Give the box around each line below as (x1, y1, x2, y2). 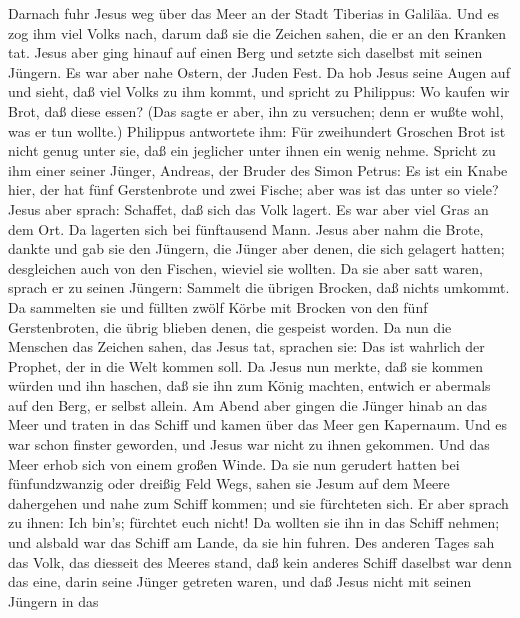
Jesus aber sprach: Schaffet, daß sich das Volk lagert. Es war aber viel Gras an (8, 198, 489, 219)
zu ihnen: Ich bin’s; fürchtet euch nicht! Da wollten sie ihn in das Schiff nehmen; (8, 512, 500, 533)
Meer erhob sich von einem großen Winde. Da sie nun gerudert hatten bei (8, 453, 460, 474)
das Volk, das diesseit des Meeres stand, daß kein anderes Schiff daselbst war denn (8, 551, 512, 572)
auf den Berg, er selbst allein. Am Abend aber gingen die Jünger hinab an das (8, 394, 488, 415)
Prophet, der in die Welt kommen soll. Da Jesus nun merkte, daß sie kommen (8, 355, 484, 376)
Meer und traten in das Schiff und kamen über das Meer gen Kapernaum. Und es (8, 414, 507, 435)
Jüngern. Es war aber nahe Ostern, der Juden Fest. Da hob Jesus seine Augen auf (8, 61, 510, 82)
